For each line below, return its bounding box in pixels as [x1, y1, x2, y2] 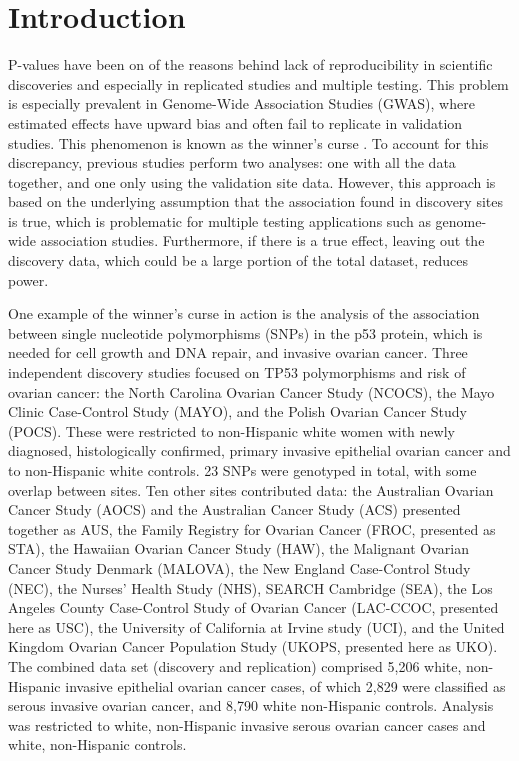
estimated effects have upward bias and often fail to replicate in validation [8, 112, 463, 133]
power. [8, 269, 49, 290]
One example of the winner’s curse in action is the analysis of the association [8, 303, 480, 324]
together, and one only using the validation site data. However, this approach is [8, 171, 496, 192]
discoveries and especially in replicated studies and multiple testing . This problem [8, 73, 509, 94]
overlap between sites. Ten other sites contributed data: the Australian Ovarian [8, 479, 494, 500]
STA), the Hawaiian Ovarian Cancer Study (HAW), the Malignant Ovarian [8, 538, 470, 559]
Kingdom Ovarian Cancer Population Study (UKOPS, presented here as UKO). [8, 636, 498, 657]
